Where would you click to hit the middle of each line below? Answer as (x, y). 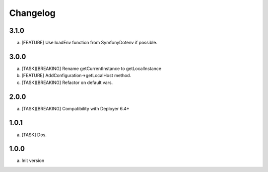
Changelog (32, 13)
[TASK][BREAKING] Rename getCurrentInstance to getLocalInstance (91, 68)
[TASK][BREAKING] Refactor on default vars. (67, 83)
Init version (33, 161)
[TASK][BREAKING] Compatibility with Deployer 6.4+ (75, 108)
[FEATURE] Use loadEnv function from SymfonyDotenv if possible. (89, 43)
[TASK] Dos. (34, 135)
